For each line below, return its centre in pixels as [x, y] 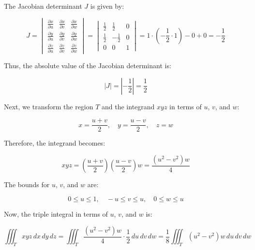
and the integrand [128, 106]
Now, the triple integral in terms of [56, 214]
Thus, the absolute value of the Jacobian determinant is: [88, 66]
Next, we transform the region [49, 106]
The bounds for [27, 184]
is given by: [107, 6]
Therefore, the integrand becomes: [55, 143]
